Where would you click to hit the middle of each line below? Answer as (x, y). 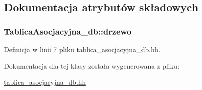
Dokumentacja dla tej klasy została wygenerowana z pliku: (92, 65)
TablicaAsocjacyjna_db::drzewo (68, 31)
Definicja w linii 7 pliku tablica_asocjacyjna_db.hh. (82, 49)
